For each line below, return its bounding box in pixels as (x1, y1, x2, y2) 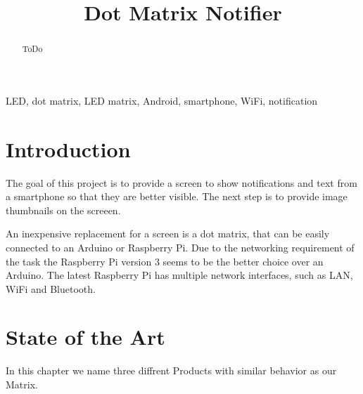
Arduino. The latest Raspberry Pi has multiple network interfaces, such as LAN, (6, 268, 353, 282)
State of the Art (6, 322, 165, 351)
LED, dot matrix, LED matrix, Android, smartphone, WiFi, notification (6, 93, 318, 107)
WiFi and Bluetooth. (6, 281, 96, 296)
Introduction (6, 134, 131, 163)
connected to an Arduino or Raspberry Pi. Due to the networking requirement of (6, 239, 355, 254)
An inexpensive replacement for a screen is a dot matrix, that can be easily (6, 226, 330, 241)
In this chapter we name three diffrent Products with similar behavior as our (6, 363, 337, 378)
